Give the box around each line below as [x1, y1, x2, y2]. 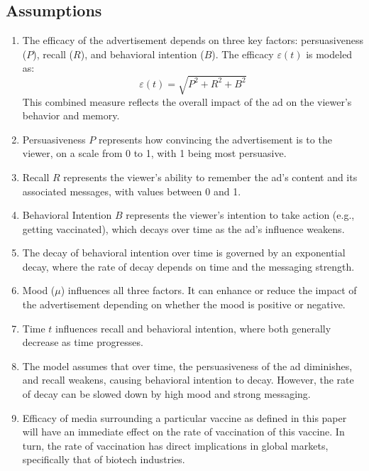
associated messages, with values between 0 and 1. [22, 183, 241, 198]
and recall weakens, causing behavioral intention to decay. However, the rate [22, 372, 354, 387]
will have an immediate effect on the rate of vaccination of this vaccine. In [22, 424, 345, 439]
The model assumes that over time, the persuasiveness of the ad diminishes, [22, 358, 353, 373]
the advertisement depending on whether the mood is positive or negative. [22, 297, 346, 312]
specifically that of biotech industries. [22, 452, 185, 467]
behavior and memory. [22, 108, 120, 123]
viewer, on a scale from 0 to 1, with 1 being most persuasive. [22, 146, 287, 161]
